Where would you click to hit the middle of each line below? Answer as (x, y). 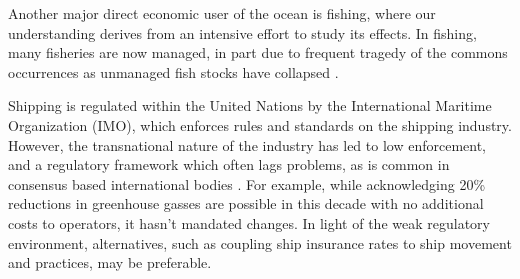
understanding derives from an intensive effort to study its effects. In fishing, (242, 32)
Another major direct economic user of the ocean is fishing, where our (222, 13)
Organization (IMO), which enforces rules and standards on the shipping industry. (260, 124)
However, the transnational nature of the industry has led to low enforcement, (247, 144)
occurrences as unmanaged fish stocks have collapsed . (173, 71)
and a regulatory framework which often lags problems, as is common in (229, 164)
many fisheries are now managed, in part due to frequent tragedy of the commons (258, 52)
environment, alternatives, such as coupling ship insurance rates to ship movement (260, 242)
